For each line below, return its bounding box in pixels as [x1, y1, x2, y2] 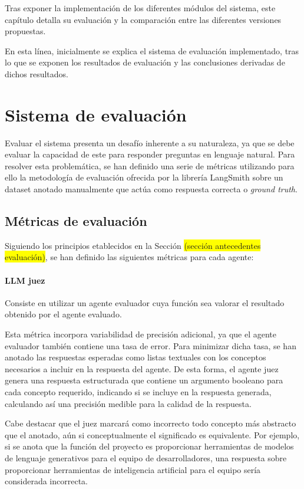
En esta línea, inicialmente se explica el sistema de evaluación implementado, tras [5, 44, 299, 57]
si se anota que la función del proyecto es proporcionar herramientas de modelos [5, 440, 294, 452]
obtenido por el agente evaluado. [5, 308, 122, 320]
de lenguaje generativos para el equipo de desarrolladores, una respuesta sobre [5, 451, 287, 464]
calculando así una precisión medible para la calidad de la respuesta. [5, 397, 252, 409]
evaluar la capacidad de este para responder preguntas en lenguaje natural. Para [5, 148, 295, 160]
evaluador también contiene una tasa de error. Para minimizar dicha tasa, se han [5, 339, 296, 352]
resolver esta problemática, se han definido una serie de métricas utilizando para [5, 159, 295, 172]
